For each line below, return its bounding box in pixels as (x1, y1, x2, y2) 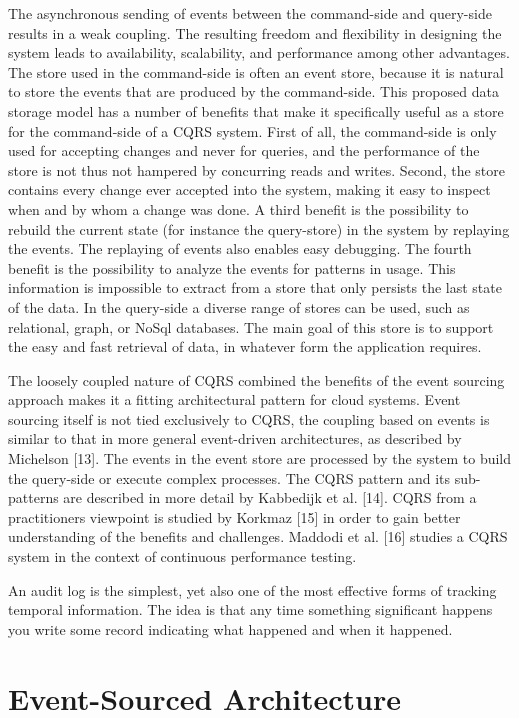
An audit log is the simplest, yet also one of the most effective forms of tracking (8, 579, 497, 600)
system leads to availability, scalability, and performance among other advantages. (8, 42, 510, 63)
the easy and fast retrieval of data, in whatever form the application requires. (8, 336, 482, 357)
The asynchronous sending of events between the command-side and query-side (8, 3, 492, 23)
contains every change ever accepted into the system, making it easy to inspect (8, 179, 491, 200)
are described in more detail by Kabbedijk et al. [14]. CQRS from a (63, 487, 477, 508)
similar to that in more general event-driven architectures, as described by (8, 428, 462, 449)
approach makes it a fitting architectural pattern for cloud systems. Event (8, 389, 461, 410)
